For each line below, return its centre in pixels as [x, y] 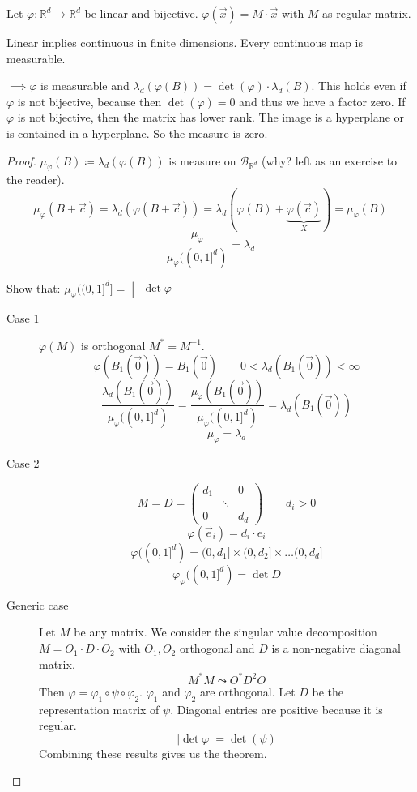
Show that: [34, 287]
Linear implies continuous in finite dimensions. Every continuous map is [185, 42]
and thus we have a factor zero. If [322, 101]
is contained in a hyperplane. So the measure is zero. [137, 133]
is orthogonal [113, 345]
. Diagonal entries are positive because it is [277, 709]
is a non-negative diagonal [336, 648]
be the [328, 691]
